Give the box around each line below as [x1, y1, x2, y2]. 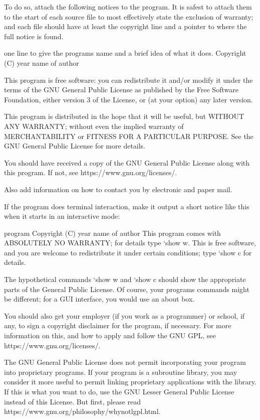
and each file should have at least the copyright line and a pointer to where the [4, 21, 247, 32]
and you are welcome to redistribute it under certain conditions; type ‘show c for [4, 247, 252, 257]
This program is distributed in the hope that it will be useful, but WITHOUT [4, 111, 244, 121]
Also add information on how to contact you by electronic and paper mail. [4, 184, 232, 194]
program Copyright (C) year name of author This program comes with [4, 227, 221, 238]
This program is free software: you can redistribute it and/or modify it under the [4, 74, 253, 85]
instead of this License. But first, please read [4, 396, 141, 406]
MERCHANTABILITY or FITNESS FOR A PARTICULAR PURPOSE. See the [4, 130, 253, 141]
